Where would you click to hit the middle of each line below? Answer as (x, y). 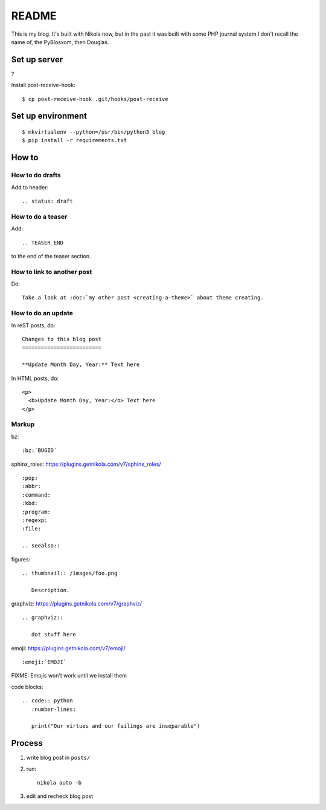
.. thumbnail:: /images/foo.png (70, 573)
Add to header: (30, 187)
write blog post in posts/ (58, 758)
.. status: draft (47, 201)
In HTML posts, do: (35, 378)
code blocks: (27, 687)
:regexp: (35, 520)
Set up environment (49, 116)
